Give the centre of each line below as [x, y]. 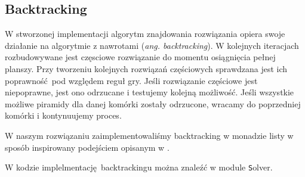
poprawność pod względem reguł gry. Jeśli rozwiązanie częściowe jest [131, 80]
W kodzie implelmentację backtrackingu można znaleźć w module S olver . [139, 167]
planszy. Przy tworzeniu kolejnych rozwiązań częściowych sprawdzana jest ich [146, 68]
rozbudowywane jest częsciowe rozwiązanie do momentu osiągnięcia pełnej [140, 57]
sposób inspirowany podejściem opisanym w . [87, 147]
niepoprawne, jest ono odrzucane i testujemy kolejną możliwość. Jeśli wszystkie [150, 92]
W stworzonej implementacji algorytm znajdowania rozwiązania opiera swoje [145, 34]
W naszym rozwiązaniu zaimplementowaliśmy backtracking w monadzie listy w [149, 135]
